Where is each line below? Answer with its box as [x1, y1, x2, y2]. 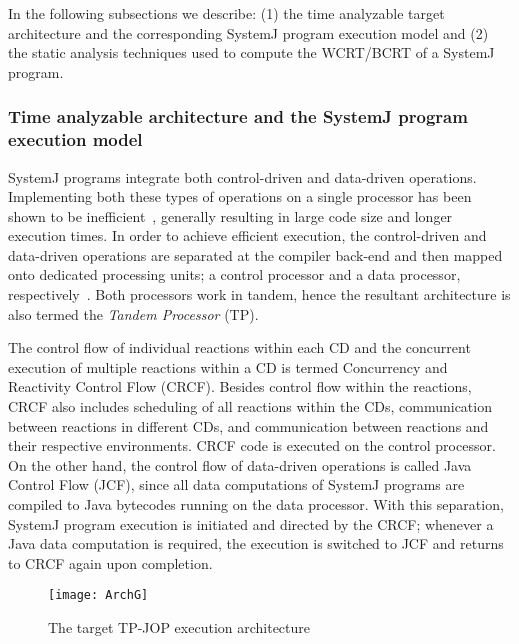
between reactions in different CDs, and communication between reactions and [8, 415, 489, 436]
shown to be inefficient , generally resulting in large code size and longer [8, 205, 453, 226]
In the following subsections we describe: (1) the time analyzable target [8, 3, 445, 23]
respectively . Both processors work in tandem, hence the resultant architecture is [8, 284, 511, 305]
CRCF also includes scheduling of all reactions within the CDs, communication [8, 396, 492, 417]
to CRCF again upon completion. [8, 552, 213, 573]
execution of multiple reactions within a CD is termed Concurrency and [8, 356, 448, 377]
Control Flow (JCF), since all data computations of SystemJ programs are [8, 474, 465, 495]
